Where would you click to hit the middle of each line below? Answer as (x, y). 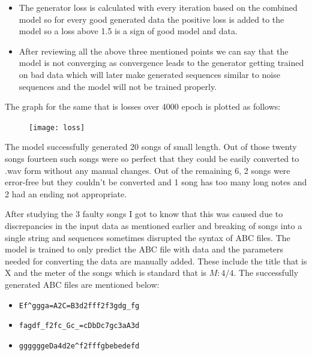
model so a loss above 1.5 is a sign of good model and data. (128, 31)
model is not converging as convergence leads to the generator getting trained (161, 63)
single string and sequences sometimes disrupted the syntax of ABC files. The (148, 237)
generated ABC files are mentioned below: (82, 284)
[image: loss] (57, 127)
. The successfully (266, 273)
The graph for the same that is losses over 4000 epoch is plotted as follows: (143, 106)
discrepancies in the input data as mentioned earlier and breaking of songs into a (154, 225)
